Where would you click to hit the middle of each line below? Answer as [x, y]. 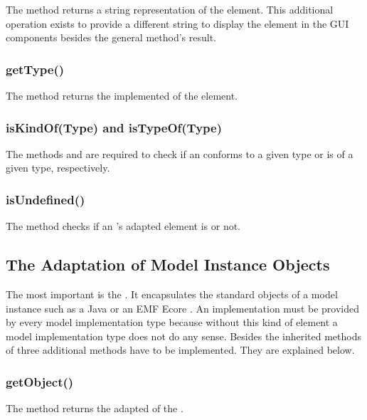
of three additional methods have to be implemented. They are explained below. [180, 350]
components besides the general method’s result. [111, 37]
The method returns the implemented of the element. [122, 95]
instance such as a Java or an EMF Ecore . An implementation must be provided [183, 308]
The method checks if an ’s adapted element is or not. [123, 226]
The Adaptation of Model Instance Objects [168, 264]
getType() [35, 69]
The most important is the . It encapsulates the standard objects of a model [172, 294]
